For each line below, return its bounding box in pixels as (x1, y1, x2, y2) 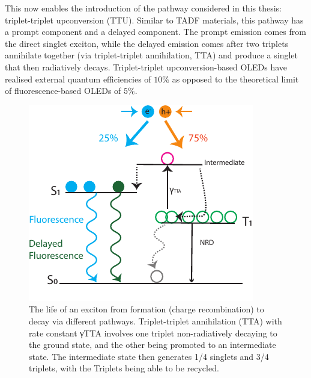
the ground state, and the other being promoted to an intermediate (29, 338, 276, 351)
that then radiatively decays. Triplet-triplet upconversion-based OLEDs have (5, 60, 288, 73)
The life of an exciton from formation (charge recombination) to (29, 303, 264, 315)
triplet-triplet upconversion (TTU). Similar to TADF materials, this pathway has (5, 13, 304, 26)
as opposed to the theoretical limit (172, 72, 299, 85)
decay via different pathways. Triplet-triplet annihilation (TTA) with (29, 314, 282, 327)
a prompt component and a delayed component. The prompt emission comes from (5, 25, 306, 38)
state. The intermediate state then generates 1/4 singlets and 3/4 (29, 350, 269, 362)
